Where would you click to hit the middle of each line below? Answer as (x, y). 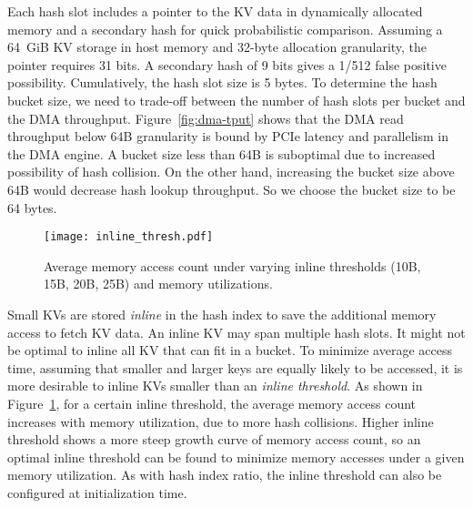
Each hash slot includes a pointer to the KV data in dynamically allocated (215, 11)
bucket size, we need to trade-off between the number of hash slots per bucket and (236, 100)
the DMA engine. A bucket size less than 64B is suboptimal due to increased (221, 153)
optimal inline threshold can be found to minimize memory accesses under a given (236, 457)
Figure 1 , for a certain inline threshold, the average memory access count (212, 403)
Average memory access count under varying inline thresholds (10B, (232, 265)
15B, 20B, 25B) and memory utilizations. (158, 284)
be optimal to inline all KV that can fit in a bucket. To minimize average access (230, 350)
